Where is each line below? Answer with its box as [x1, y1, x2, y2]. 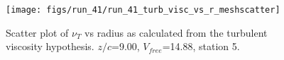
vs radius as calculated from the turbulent [84, 25, 268, 40]
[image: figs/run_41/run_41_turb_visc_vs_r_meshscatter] [6, 5, 280, 15]
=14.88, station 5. [162, 39, 240, 54]
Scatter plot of [6, 25, 69, 40]
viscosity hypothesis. [6, 39, 94, 54]
